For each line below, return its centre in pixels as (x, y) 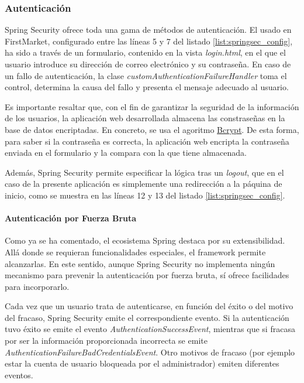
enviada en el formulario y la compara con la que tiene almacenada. (126, 153)
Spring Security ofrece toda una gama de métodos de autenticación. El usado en (148, 30)
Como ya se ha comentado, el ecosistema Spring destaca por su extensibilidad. (145, 240)
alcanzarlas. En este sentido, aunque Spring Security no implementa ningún (140, 263)
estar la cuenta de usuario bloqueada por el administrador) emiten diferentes (142, 363)
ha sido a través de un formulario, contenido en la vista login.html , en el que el (145, 52)
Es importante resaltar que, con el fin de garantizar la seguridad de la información (152, 106)
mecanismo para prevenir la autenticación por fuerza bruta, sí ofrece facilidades (147, 275)
